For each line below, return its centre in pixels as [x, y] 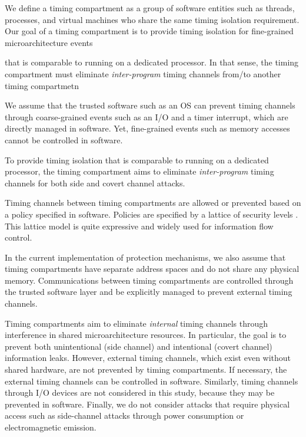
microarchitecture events [49, 42]
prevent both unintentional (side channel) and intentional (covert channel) [139, 346]
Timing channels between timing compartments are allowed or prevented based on [153, 203]
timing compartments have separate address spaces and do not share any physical [152, 269]
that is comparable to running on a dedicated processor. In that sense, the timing [152, 62]
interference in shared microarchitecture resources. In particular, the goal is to [146, 335]
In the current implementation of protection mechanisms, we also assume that [145, 257]
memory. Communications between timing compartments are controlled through [149, 280]
